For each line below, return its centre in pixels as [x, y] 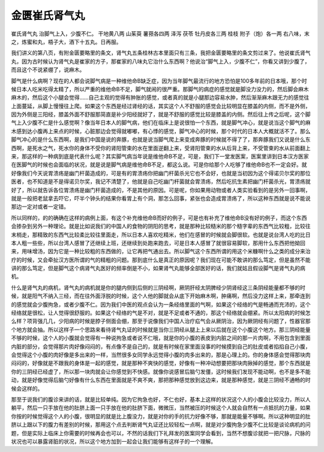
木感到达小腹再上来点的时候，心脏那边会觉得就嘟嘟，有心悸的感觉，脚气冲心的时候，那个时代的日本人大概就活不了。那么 [161, 131]
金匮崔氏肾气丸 [48, 16]
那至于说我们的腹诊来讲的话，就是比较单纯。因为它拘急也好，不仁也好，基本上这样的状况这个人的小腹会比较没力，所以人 [161, 399]
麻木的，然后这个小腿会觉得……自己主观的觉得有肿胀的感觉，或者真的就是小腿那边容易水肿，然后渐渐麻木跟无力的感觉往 [160, 98]
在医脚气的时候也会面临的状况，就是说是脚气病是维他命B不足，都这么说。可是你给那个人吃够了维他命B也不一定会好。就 [159, 164]
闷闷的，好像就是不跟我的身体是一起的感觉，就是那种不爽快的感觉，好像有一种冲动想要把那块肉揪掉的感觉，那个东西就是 [161, 363]
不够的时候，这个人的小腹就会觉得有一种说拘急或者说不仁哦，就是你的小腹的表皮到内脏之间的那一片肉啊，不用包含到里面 [161, 338]
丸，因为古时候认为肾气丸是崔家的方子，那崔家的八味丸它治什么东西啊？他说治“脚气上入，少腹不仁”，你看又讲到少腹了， [160, 61]
